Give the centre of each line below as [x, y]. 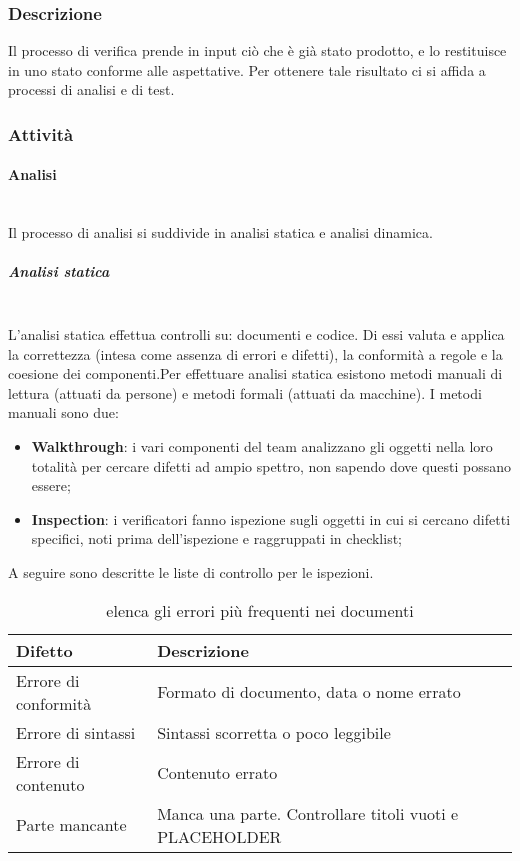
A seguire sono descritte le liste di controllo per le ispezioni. [191, 571]
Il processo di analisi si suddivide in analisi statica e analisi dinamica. [220, 232]
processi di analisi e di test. [91, 89]
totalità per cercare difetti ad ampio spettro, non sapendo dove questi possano [271, 465]
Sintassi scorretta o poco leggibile [274, 732]
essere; [51, 485]
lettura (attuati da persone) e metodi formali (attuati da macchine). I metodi [245, 392]
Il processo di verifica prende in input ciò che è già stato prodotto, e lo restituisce [257, 50]
